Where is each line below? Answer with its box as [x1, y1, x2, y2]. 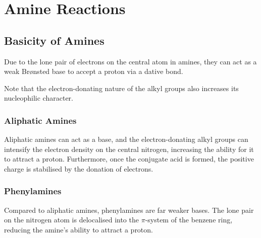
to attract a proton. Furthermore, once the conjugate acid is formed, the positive [4, 153, 254, 164]
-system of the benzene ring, [145, 214, 233, 225]
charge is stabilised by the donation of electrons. [4, 163, 153, 174]
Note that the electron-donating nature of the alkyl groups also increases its [4, 83, 239, 93]
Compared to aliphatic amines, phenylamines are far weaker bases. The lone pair [4, 204, 254, 215]
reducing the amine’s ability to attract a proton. [4, 224, 153, 234]
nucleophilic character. [4, 93, 73, 103]
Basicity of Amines [4, 32, 105, 48]
